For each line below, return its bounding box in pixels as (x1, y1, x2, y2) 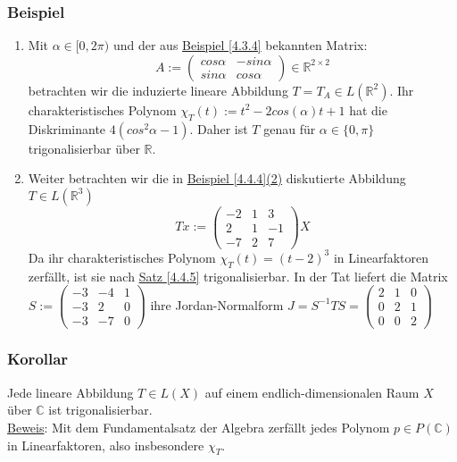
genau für (263, 119, 316, 138)
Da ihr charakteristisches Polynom (28, 248, 216, 266)
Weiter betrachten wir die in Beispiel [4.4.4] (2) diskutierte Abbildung (28, 169, 406, 188)
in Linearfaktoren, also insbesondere (7, 435, 204, 454)
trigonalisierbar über (28, 139, 140, 157)
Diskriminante (28, 119, 106, 138)
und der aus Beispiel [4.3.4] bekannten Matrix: (112, 36, 368, 55)
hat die (349, 100, 387, 119)
